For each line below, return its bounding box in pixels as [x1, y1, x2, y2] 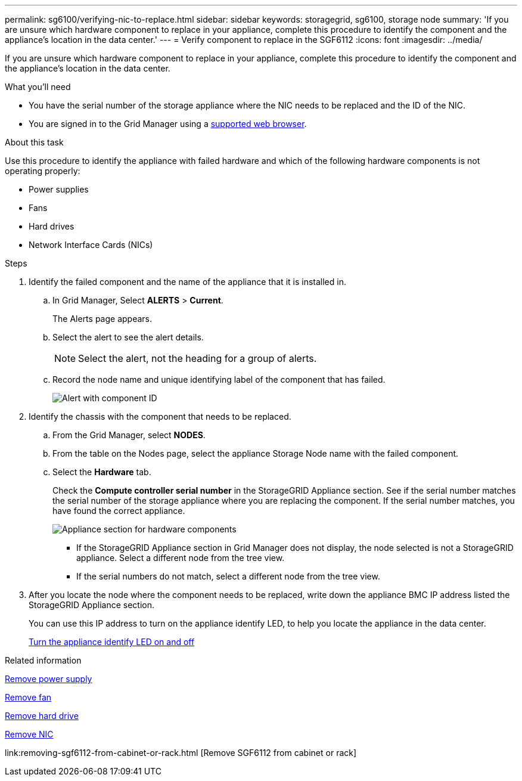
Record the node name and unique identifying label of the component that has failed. [52, 374, 386, 385]
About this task [5, 137, 64, 147]
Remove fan [5, 692, 52, 702]
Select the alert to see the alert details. [52, 332, 204, 342]
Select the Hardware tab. [52, 467, 151, 477]
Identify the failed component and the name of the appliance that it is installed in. [29, 277, 346, 287]
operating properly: [5, 166, 80, 176]
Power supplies [29, 184, 89, 194]
